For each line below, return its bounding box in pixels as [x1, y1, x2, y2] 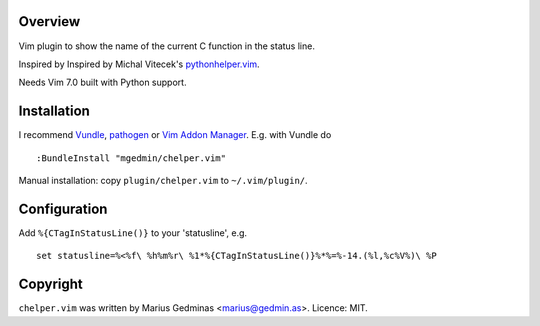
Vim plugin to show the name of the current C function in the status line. [18, 40, 315, 52]
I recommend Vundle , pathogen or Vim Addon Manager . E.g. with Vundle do [18, 129, 332, 141]
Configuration [18, 200, 108, 217]
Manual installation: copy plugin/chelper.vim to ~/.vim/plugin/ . [18, 174, 309, 186]
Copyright [18, 276, 84, 293]
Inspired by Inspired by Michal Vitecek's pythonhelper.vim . [18, 58, 260, 70]
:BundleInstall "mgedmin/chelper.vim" [36, 152, 227, 164]
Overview [18, 13, 81, 30]
